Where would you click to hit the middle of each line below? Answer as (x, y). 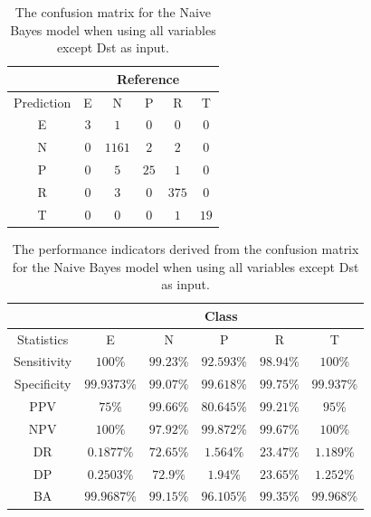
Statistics (43, 338)
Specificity (43, 384)
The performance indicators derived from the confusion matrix (185, 248)
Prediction (43, 102)
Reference (148, 78)
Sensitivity (43, 361)
